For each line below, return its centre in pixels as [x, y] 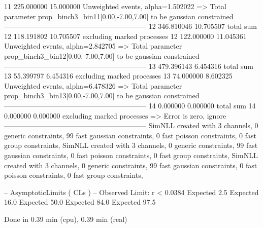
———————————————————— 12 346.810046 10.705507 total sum [130, 26]
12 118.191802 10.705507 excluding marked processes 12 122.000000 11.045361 [125, 36]
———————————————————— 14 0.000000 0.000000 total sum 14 [130, 105]
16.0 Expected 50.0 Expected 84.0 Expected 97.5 [80, 202]
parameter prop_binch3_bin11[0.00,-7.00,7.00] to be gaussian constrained [119, 16]
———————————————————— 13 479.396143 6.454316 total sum [129, 66]
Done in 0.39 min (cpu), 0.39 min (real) [66, 219]
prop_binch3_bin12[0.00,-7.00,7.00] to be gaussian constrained [102, 55]
